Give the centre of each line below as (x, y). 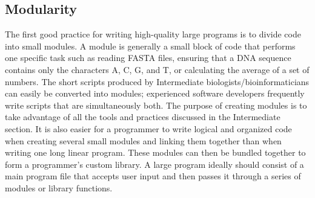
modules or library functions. (59, 187)
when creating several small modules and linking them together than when (143, 140)
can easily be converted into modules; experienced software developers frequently (155, 93)
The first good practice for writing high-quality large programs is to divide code (153, 34)
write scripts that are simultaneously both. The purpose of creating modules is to (156, 105)
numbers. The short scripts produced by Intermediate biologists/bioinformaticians (157, 81)
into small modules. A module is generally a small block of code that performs (150, 46)
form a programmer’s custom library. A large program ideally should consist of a (154, 164)
